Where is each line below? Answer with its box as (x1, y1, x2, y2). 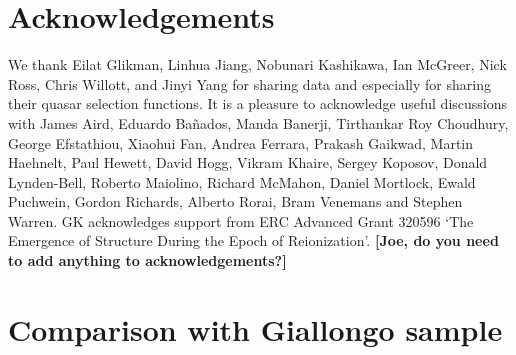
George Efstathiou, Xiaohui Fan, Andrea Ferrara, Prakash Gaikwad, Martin (8, 132, 474, 153)
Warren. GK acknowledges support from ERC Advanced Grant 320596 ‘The (8, 210, 474, 231)
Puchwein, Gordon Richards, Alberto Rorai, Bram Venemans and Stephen (8, 191, 463, 212)
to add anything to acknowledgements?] (8, 250, 287, 271)
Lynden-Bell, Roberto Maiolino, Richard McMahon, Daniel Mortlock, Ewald (8, 171, 476, 192)
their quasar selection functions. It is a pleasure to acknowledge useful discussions (8, 93, 508, 114)
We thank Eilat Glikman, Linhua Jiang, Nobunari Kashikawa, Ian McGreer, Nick (8, 54, 507, 75)
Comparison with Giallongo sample (8, 308, 503, 349)
